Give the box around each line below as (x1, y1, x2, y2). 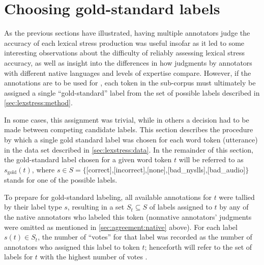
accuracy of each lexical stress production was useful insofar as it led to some (4, 37, 245, 48)
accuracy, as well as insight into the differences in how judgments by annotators (4, 57, 252, 68)
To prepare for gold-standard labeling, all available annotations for (4, 191, 212, 202)
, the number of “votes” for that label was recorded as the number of (38, 231, 252, 242)
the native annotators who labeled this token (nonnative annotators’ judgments (4, 212, 252, 222)
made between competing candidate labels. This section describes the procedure (4, 124, 253, 135)
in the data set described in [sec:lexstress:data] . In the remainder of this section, (4, 144, 253, 155)
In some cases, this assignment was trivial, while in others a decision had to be (4, 114, 249, 125)
